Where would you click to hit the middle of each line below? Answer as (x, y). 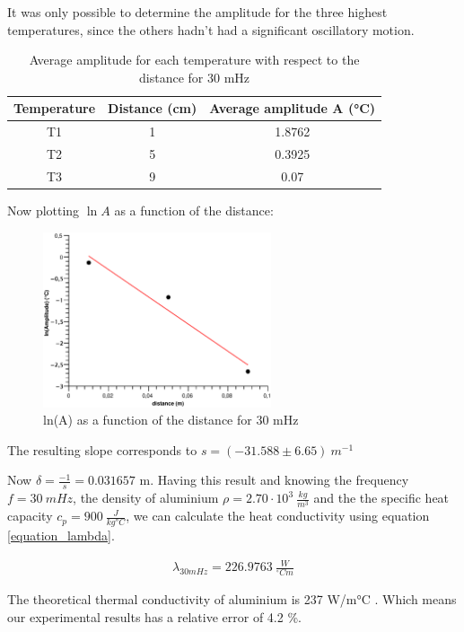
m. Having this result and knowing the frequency (274, 480)
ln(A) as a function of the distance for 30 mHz (171, 420)
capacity (30, 516)
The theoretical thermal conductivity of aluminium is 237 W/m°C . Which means (232, 599)
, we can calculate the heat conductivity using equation (278, 516)
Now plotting (44, 210)
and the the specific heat (381, 498)
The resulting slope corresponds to (102, 449)
